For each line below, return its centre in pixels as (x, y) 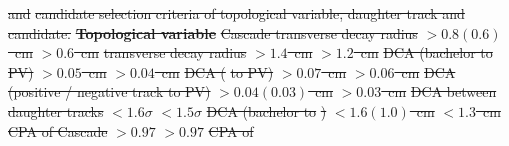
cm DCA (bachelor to (426, 52)
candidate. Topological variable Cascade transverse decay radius (213, 32)
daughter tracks (56, 110)
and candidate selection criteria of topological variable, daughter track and (236, 13)
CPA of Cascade (58, 130)
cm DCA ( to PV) (217, 71)
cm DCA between (442, 91)
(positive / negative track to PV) (109, 91)
